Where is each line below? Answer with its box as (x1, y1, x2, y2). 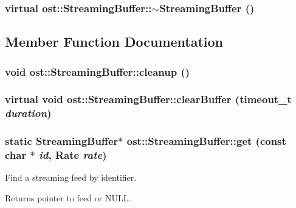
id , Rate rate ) (38, 147, 107, 163)
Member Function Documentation (5, 32, 224, 51)
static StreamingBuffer (5, 133, 119, 149)
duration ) (5, 106, 52, 121)
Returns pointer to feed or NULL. (5, 191, 131, 204)
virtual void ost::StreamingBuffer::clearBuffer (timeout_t (5, 92, 292, 107)
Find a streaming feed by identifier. (5, 171, 137, 184)
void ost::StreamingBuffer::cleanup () (5, 64, 190, 79)
